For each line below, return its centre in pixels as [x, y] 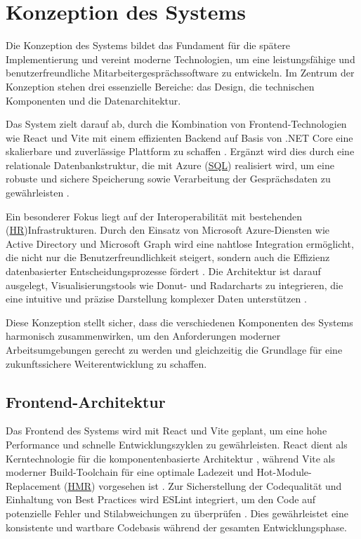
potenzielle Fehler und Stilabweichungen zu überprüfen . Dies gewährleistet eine [177, 513]
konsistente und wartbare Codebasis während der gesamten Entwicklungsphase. [176, 527]
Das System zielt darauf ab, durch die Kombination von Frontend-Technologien [176, 124]
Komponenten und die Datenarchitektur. [93, 100]
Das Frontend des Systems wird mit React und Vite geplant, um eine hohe [166, 431]
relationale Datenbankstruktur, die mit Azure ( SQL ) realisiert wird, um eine [170, 165]
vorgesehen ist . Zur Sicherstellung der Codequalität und [220, 485]
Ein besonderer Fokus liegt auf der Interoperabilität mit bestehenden [154, 216]
